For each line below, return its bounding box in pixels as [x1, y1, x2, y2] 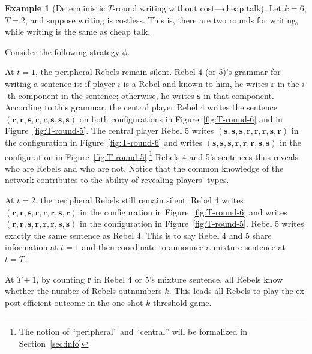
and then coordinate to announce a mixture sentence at [82, 241, 286, 253]
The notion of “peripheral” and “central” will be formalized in [19, 325, 247, 338]
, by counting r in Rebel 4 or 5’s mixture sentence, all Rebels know [36, 272, 283, 285]
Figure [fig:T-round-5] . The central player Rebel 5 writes [5, 124, 214, 137]
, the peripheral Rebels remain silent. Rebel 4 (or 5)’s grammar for [35, 65, 281, 78]
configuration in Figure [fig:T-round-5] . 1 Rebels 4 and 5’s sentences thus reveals [5, 148, 299, 163]
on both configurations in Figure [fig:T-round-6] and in [79, 112, 283, 125]
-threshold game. [150, 296, 212, 308]
